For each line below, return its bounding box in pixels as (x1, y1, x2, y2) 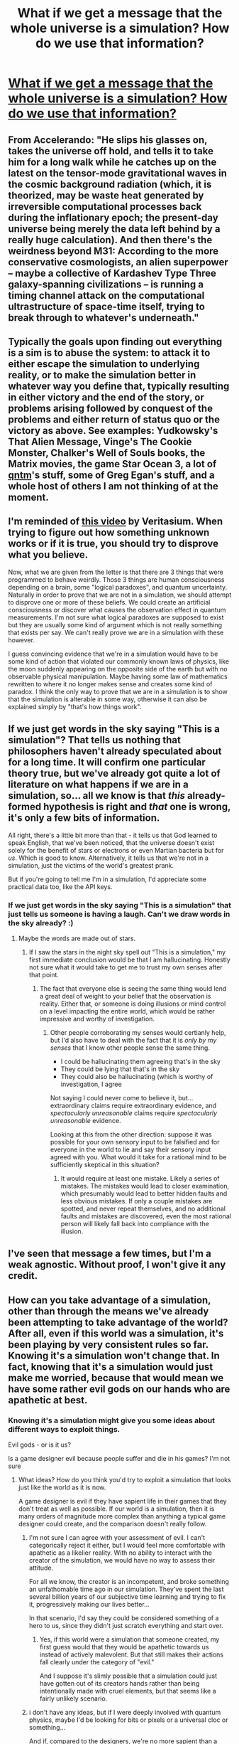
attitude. (28, 1563, 54, 1572)
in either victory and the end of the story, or (8, 391, 204, 403)
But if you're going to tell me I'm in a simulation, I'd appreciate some (8, 875, 206, 883)
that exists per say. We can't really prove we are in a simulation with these (8, 628, 224, 637)
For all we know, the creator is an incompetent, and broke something (28, 1577, 230, 1585)
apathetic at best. (8, 1394, 88, 1406)
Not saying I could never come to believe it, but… (50, 1093, 194, 1102)
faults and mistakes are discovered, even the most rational (60, 1211, 231, 1221)
